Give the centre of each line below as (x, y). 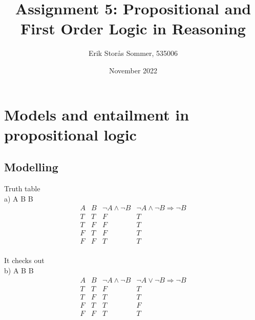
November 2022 (133, 70)
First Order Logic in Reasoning (133, 28)
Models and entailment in (97, 114)
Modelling (31, 167)
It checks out (24, 260)
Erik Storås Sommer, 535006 (133, 53)
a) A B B (19, 198)
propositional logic (70, 134)
